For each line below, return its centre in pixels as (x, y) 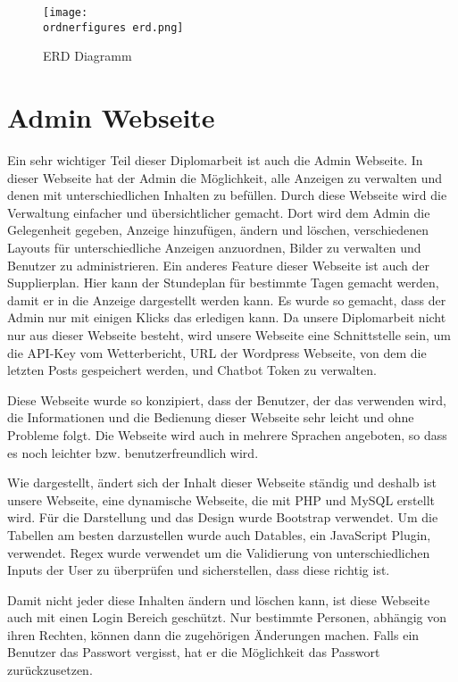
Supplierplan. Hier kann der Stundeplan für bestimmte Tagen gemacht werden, (223, 283)
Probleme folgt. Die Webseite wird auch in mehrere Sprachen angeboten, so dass (227, 434)
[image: (66, 12)
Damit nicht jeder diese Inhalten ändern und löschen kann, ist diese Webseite (219, 599)
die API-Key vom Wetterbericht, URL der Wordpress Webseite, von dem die (217, 352)
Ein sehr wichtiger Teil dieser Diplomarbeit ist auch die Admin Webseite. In (215, 160)
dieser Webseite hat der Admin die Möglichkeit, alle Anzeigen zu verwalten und (225, 177)
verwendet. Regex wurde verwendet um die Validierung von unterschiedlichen (219, 552)
